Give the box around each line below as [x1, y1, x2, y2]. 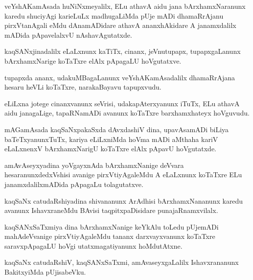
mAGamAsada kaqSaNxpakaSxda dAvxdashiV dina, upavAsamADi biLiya [4, 124, 229, 134]
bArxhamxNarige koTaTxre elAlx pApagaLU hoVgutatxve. [4, 55, 182, 66]
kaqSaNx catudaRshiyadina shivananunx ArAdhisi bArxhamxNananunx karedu [4, 195, 243, 206]
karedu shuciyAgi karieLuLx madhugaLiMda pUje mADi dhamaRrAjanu [4, 10, 224, 21]
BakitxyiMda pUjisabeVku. [4, 267, 86, 277]
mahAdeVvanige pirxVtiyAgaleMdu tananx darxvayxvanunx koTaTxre [4, 231, 215, 241]
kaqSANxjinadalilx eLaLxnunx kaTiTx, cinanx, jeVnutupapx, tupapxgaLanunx [4, 46, 241, 56]
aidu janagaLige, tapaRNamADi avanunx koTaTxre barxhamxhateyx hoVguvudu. [4, 108, 250, 118]
